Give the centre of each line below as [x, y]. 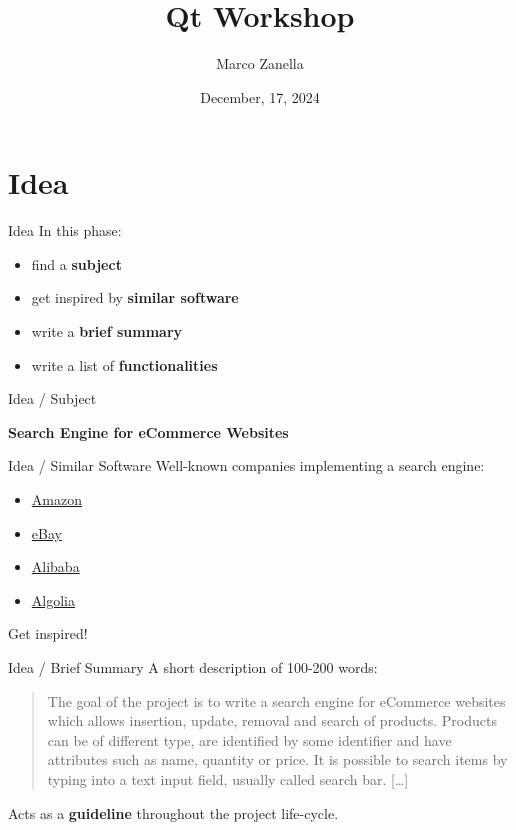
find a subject [76, 263]
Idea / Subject [52, 398]
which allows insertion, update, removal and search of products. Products [272, 720]
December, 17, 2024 [260, 96]
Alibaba [55, 566]
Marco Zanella [260, 63]
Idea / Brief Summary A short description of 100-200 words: [193, 666]
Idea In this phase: [65, 230]
